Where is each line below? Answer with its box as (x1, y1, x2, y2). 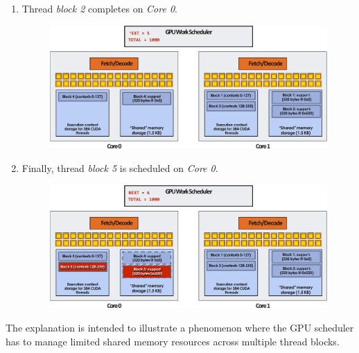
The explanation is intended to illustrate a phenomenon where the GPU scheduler (6, 320, 354, 334)
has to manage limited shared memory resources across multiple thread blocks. (6, 334, 340, 348)
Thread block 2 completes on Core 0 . (21, 1, 177, 15)
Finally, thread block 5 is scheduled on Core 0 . (21, 161, 218, 175)
